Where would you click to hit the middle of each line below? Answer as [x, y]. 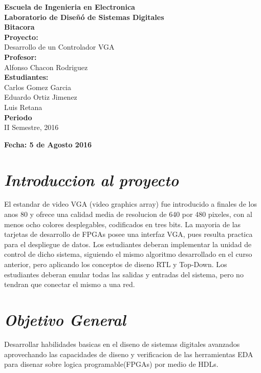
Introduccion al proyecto [92, 180]
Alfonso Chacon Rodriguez [46, 67]
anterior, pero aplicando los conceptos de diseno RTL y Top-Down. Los [116, 264]
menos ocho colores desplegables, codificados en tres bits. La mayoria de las [123, 224]
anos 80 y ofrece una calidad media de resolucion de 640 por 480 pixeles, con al [128, 214]
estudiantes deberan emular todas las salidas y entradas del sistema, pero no [124, 274]
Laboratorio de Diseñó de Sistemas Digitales [84, 17]
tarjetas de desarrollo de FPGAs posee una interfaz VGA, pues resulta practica [128, 234]
